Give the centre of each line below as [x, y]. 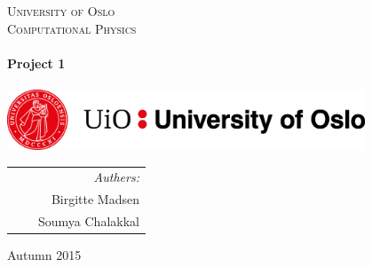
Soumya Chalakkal [89, 221]
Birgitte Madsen [95, 199]
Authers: [116, 177]
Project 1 [36, 63]
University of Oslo [61, 11]
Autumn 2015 [44, 255]
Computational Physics [72, 28]
